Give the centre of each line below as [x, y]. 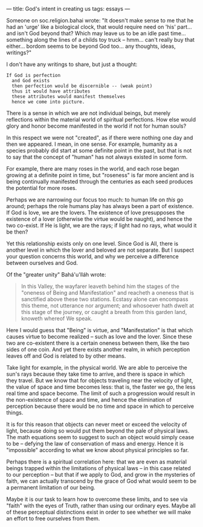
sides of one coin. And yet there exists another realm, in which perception [98, 349]
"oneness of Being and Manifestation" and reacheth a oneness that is [108, 293]
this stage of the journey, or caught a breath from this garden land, [104, 312]
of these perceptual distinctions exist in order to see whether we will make [99, 512]
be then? [17, 232]
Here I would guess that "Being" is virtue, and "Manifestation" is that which [100, 330]
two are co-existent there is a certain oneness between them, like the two [98, 343]
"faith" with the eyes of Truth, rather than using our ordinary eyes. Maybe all [101, 506]
